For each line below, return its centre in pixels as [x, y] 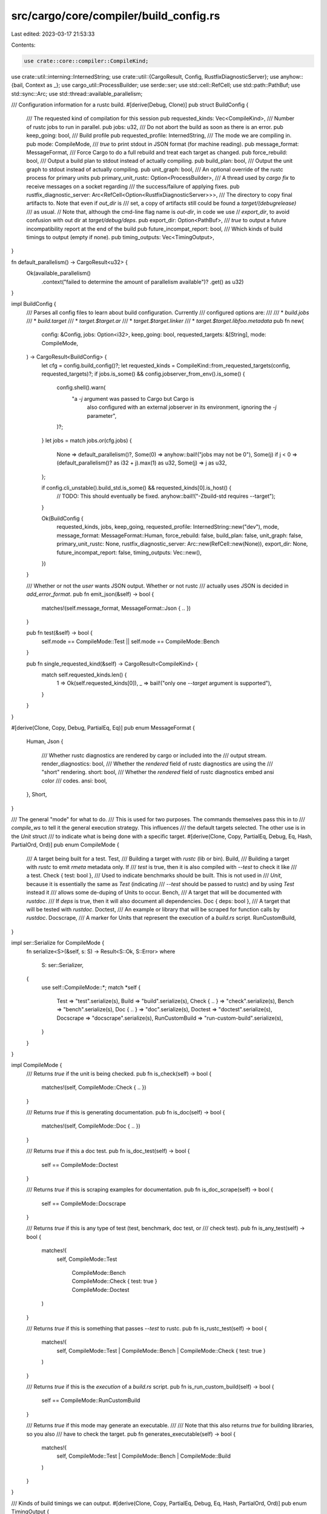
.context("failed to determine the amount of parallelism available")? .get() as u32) [143, 282]
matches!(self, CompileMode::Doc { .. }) [91, 1126]
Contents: [23, 45]
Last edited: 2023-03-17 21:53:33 [53, 34]
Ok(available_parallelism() [58, 273]
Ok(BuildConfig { [63, 518]
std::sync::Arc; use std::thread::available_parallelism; [77, 93]
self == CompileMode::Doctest [80, 1165]
